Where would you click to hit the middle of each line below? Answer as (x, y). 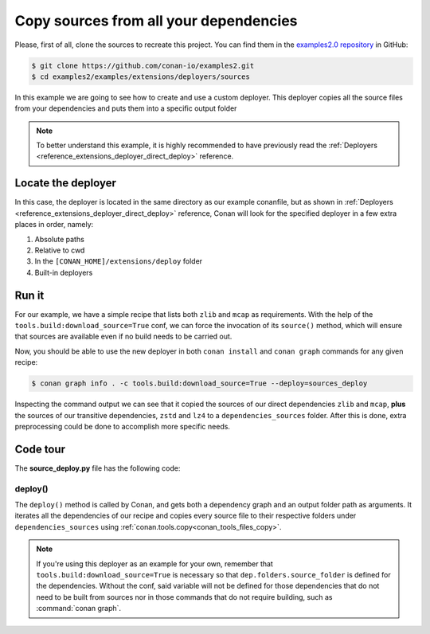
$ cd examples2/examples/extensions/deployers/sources (141, 76)
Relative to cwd (60, 250)
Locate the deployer (66, 183)
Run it (29, 295)
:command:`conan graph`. (79, 609)
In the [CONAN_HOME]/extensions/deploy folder (119, 261)
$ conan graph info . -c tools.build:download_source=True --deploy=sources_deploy (199, 384)
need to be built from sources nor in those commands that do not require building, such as (184, 597)
